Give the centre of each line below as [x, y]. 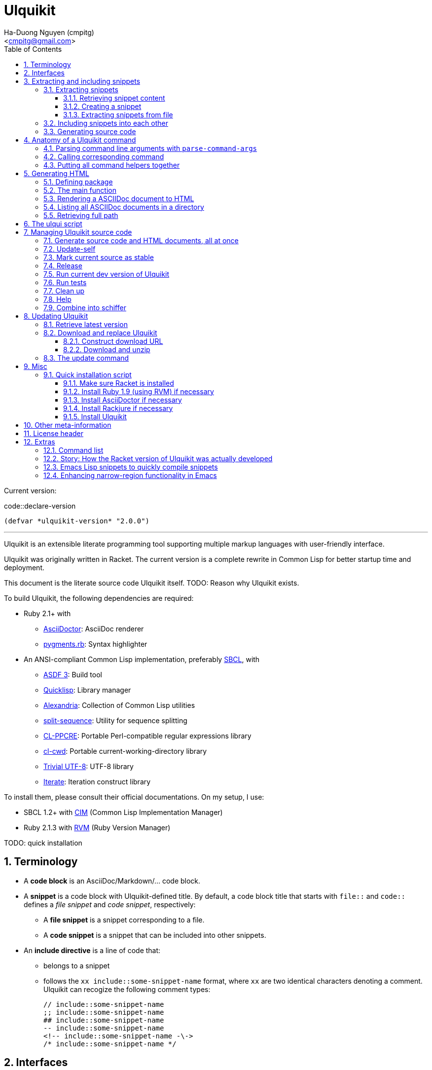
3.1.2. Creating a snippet [102, 106]
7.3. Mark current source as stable [99, 257]
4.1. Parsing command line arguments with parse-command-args [150, 148]
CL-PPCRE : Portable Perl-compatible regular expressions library [147, 736]
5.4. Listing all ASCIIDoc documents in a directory [124, 207]
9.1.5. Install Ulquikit [95, 416]
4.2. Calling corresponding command [104, 156]
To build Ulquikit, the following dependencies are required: [99, 598]
